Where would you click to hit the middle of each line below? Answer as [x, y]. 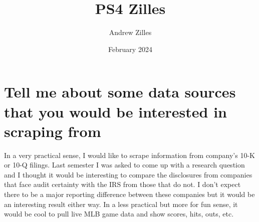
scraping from [53, 131]
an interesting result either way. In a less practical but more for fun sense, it [121, 204]
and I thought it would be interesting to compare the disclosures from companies [128, 174]
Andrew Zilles [130, 32]
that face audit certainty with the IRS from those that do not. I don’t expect [122, 184]
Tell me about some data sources [120, 92]
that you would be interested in [115, 111]
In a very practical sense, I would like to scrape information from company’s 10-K [129, 155]
